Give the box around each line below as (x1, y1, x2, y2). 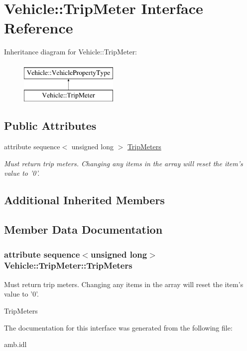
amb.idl (4, 339, 27, 350)
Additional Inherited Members (4, 192, 165, 208)
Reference (4, 17, 73, 38)
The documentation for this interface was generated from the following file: (4, 322, 233, 333)
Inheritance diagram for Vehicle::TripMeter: (4, 46, 137, 57)
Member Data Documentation (4, 222, 163, 237)
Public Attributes (4, 118, 97, 133)
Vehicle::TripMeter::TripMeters (4, 259, 132, 272)
